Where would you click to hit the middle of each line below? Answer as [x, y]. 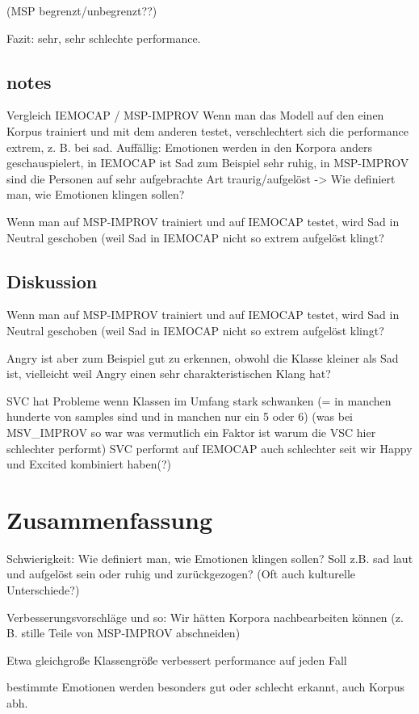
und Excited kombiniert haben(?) [89, 464]
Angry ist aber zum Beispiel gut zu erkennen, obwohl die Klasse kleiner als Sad [203, 357]
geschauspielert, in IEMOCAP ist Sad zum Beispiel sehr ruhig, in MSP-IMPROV [208, 163]
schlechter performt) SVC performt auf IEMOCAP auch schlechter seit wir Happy [209, 448]
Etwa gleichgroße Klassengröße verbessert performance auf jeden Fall [177, 659]
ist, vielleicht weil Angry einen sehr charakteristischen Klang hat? [169, 374]
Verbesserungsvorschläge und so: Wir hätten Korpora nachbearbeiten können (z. [205, 617]
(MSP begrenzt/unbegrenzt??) [82, 10]
